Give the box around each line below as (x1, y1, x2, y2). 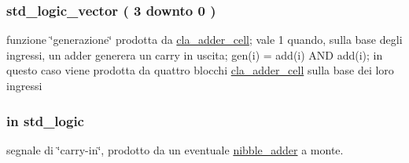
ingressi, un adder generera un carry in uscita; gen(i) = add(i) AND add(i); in (6, 46, 383, 63)
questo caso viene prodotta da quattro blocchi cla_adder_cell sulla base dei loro (6, 62, 394, 78)
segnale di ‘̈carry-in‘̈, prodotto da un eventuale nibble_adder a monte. (6, 141, 344, 158)
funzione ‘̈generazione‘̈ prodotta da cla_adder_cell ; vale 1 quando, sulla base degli (6, 31, 403, 48)
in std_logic (6, 110, 84, 130)
